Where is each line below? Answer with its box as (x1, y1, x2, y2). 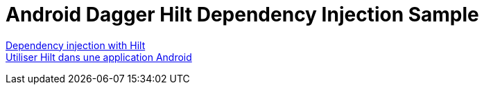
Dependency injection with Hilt (6, 39, 146, 51)
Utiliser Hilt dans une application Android (6, 51, 192, 63)
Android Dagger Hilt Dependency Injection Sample (6, 3, 479, 26)
